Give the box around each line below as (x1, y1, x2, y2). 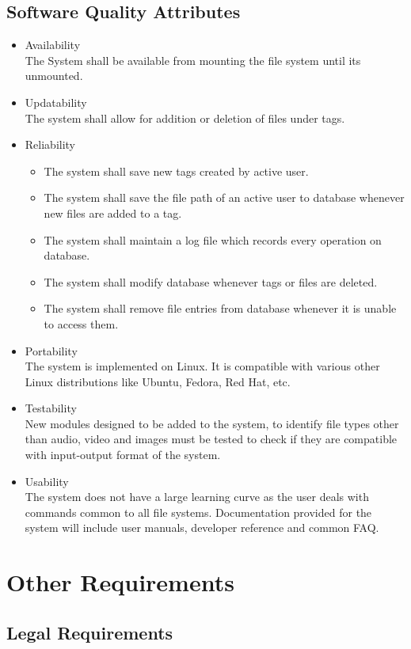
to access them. (44, 315, 119, 332)
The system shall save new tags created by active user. (44, 162, 309, 179)
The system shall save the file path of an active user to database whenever (44, 189, 405, 206)
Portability (25, 342, 78, 359)
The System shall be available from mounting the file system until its (25, 51, 361, 68)
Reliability (25, 136, 76, 153)
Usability (25, 473, 69, 489)
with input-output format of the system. (25, 446, 221, 463)
